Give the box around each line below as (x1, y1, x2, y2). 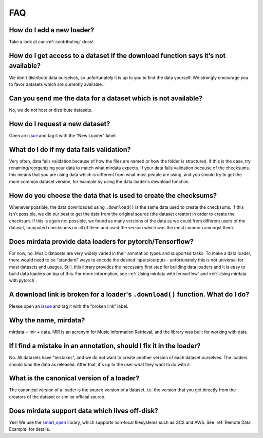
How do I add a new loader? (9, 26, 94, 34)
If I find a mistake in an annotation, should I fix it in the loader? (9, 342, 201, 350)
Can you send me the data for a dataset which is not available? (9, 94, 203, 102)
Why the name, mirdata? (9, 316, 85, 324)
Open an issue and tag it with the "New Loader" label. (9, 132, 117, 139)
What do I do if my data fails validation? (9, 145, 131, 154)
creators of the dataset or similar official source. (9, 394, 106, 399)
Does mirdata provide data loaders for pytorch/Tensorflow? (9, 237, 194, 246)
